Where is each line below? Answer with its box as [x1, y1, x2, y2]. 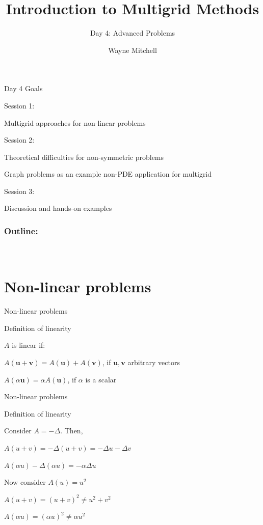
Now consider [4, 477, 46, 487]
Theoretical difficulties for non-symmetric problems [4, 151, 164, 162]
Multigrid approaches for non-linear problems [4, 117, 146, 128]
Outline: [4, 224, 38, 237]
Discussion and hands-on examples [4, 203, 112, 213]
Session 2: [4, 134, 35, 145]
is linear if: [12, 340, 45, 350]
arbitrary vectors [127, 357, 180, 367]
